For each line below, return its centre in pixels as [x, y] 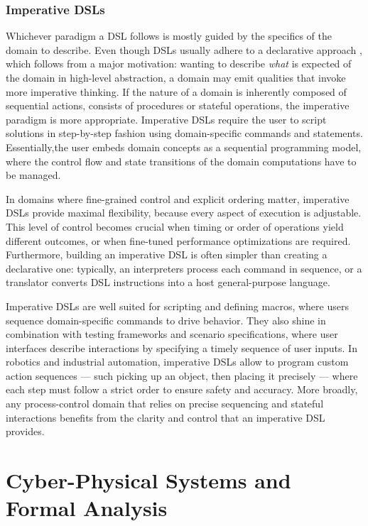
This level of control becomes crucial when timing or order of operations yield [175, 226]
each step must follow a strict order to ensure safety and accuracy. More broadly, [182, 389]
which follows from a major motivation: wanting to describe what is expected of [179, 64]
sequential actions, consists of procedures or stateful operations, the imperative [178, 105]
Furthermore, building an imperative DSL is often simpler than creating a [167, 254]
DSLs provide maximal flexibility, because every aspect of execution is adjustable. [184, 213]
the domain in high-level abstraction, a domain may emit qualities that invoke [176, 77]
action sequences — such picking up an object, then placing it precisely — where [182, 375]
